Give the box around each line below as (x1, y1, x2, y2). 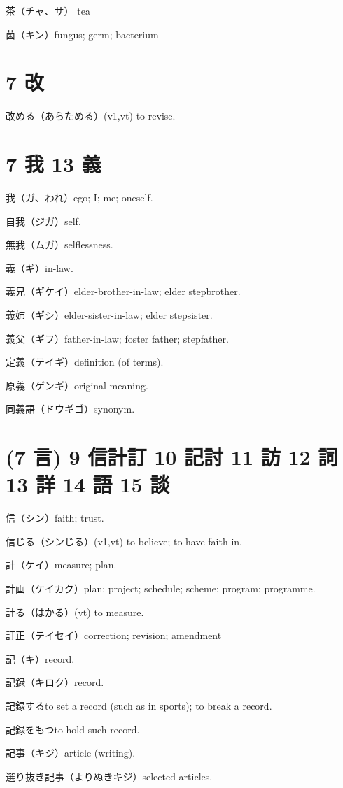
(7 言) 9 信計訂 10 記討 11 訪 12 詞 (6, 443, 338, 471)
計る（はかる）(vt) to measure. (6, 604, 144, 619)
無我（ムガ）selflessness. (6, 237, 113, 252)
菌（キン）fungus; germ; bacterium (6, 27, 159, 41)
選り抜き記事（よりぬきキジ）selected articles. (6, 768, 213, 783)
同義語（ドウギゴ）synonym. (6, 401, 135, 416)
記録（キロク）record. (6, 675, 104, 689)
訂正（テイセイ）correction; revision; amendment (6, 628, 222, 643)
